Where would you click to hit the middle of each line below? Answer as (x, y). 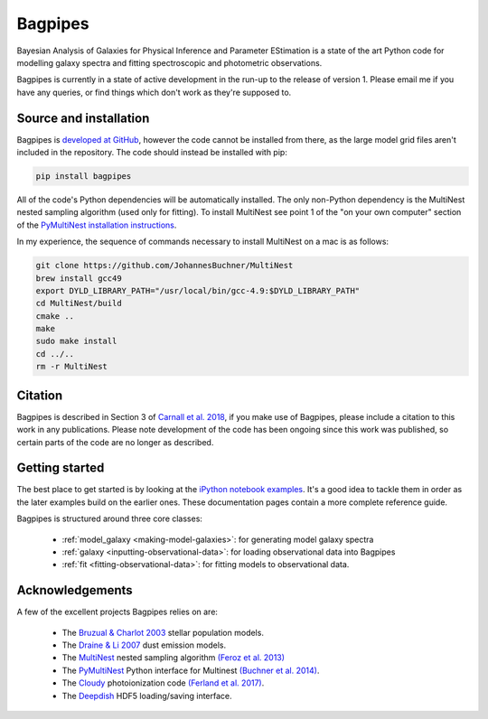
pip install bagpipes (84, 176)
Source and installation (83, 118)
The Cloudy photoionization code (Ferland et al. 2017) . (163, 683)
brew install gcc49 (79, 278)
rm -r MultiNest (72, 367)
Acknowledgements (75, 590)
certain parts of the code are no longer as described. (115, 442)
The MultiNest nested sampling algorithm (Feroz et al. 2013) (173, 658)
